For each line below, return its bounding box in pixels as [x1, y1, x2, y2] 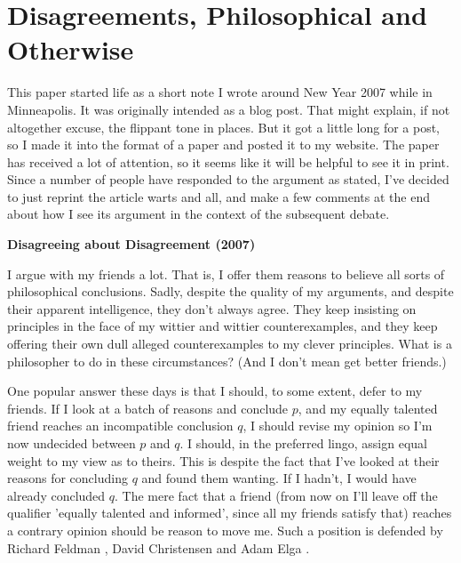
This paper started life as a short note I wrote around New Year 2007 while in [7, 83, 433, 101]
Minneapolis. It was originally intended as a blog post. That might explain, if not [7, 100, 450, 118]
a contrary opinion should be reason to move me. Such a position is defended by [7, 520, 443, 539]
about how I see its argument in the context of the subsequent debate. [7, 205, 390, 223]
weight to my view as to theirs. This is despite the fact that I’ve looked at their [7, 451, 440, 470]
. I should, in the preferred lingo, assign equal [179, 434, 427, 452]
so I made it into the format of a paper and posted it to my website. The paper [7, 135, 440, 154]
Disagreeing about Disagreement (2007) [7, 235, 256, 253]
